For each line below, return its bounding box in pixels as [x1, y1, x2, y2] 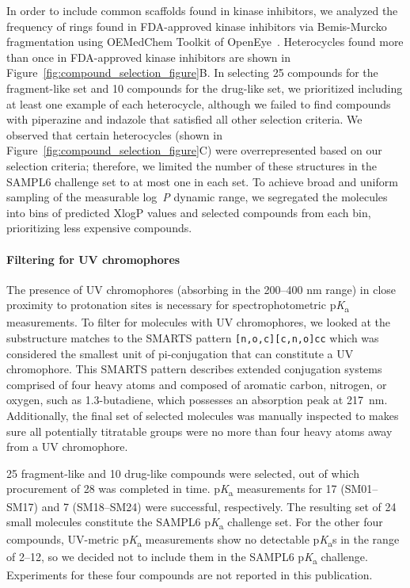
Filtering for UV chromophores [6, 250, 180, 267]
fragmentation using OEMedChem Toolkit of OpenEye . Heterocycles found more [6, 33, 404, 50]
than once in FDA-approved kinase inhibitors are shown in [6, 48, 290, 65]
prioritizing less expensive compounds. [6, 220, 192, 236]
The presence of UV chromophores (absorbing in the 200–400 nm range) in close [6, 281, 397, 297]
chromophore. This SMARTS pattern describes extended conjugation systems [6, 361, 382, 377]
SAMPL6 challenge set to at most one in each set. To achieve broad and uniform [6, 173, 398, 189]
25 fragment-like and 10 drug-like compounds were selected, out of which [6, 464, 359, 481]
